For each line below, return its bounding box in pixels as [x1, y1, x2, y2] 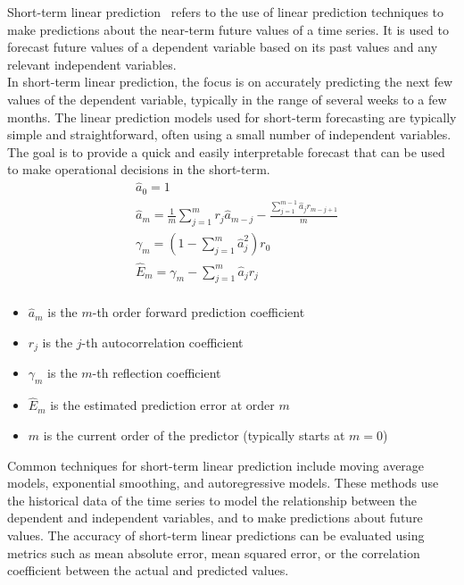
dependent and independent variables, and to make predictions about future [7, 508, 423, 527]
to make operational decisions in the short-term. [7, 160, 270, 179]
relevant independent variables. [7, 54, 177, 73]
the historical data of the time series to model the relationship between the [7, 490, 417, 509]
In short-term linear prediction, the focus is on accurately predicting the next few [7, 72, 453, 91]
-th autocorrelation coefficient [81, 333, 244, 351]
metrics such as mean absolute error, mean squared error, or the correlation [7, 543, 420, 562]
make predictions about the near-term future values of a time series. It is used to [7, 20, 449, 38]
